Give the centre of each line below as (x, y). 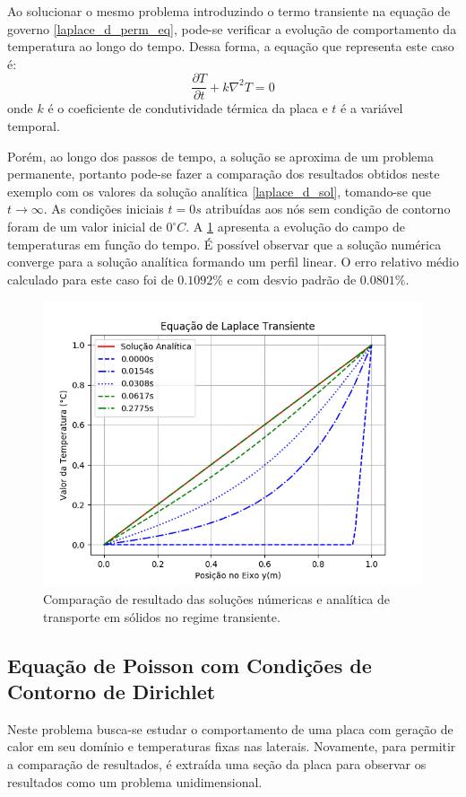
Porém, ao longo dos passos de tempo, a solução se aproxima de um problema (220, 156)
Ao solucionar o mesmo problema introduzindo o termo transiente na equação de (229, 11)
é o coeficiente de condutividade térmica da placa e (188, 108)
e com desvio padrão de (292, 279)
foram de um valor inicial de (85, 226)
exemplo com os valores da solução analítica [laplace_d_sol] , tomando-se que (219, 191)
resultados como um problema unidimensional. (135, 781)
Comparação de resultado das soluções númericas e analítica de (217, 598)
